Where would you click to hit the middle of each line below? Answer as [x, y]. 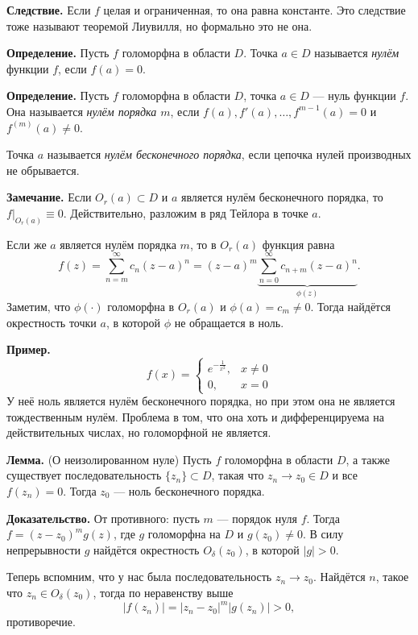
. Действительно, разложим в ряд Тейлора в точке [186, 212]
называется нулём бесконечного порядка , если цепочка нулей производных [229, 154]
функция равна [298, 244]
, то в [203, 244]
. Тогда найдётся [351, 306]
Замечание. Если [49, 197]
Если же [27, 244]
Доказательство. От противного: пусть [103, 518]
